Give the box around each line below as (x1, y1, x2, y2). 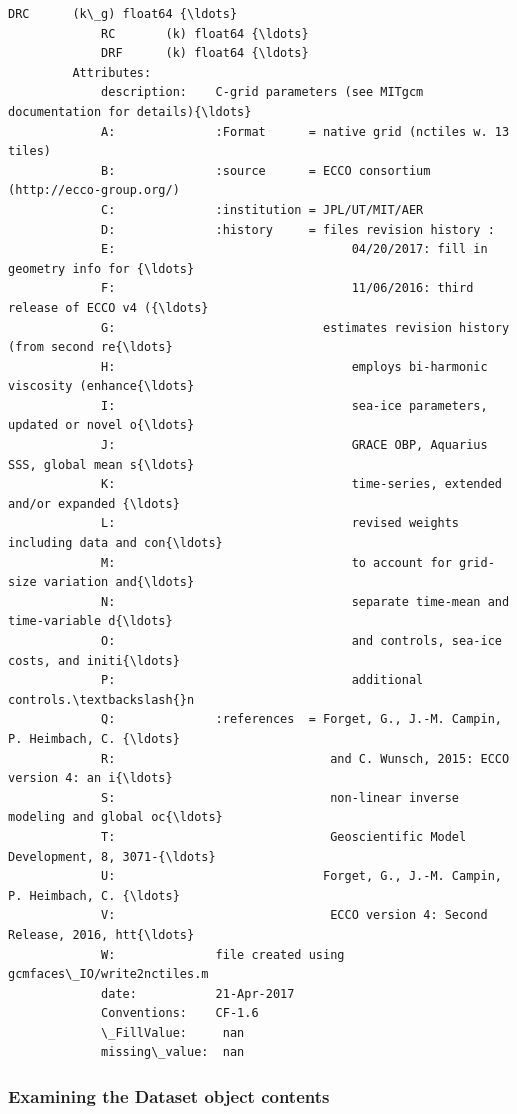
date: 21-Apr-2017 (101, 986, 295, 1001)
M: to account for (101, 555, 452, 570)
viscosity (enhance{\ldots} (8, 379, 195, 394)
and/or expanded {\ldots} (8, 496, 180, 511)
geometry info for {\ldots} (8, 261, 195, 276)
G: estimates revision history (101, 320, 510, 335)
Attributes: (72, 65, 152, 80)
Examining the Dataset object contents (8, 1083, 330, 1108)
